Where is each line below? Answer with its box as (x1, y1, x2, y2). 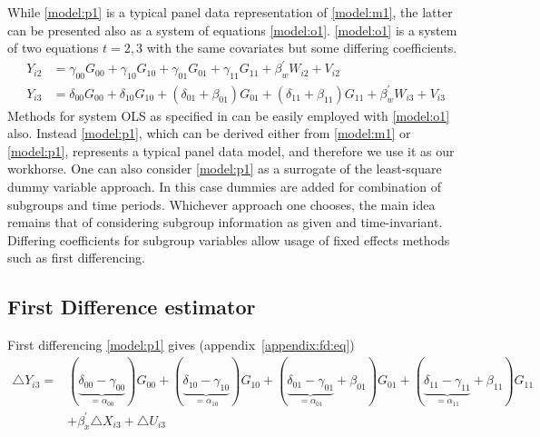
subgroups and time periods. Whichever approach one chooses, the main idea (7, 194, 436, 214)
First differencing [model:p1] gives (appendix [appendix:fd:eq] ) (7, 335, 355, 354)
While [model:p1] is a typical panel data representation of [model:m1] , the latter (7, 3, 453, 21)
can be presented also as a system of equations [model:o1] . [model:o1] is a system (7, 20, 457, 39)
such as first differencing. (7, 248, 145, 267)
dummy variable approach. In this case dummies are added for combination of (7, 177, 441, 196)
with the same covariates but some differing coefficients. (146, 38, 457, 57)
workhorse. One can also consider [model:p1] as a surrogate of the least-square (7, 159, 442, 178)
